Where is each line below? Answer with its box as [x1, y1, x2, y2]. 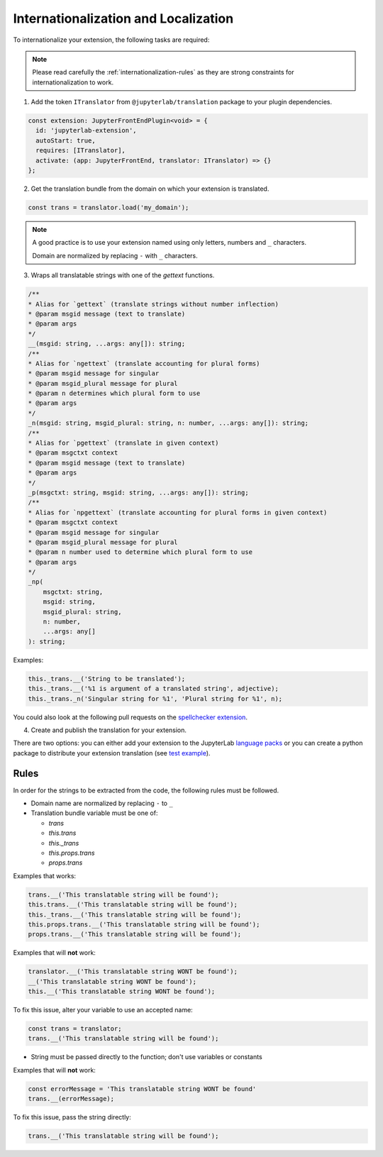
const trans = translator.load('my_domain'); [28, 204, 189, 212]
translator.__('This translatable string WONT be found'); [28, 968, 238, 975]
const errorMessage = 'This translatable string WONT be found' [28, 1085, 257, 1092]
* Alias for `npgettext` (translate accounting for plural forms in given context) [28, 508, 328, 516]
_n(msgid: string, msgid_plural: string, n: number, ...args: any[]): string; [28, 419, 309, 427]
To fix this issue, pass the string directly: [13, 1113, 131, 1122]
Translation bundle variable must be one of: [30, 809, 158, 817]
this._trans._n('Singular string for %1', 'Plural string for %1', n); [28, 694, 283, 702]
